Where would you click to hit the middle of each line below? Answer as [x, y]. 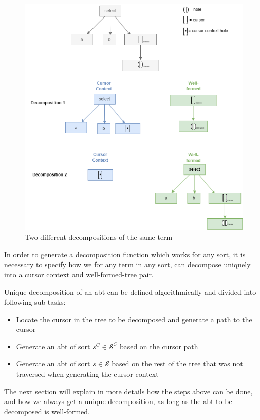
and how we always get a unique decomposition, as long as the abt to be [118, 401]
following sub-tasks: [35, 302]
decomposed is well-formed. [47, 411]
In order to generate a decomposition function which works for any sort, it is [125, 254]
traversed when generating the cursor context [87, 374]
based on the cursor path [159, 346]
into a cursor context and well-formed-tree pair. [79, 274]
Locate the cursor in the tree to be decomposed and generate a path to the [134, 319]
